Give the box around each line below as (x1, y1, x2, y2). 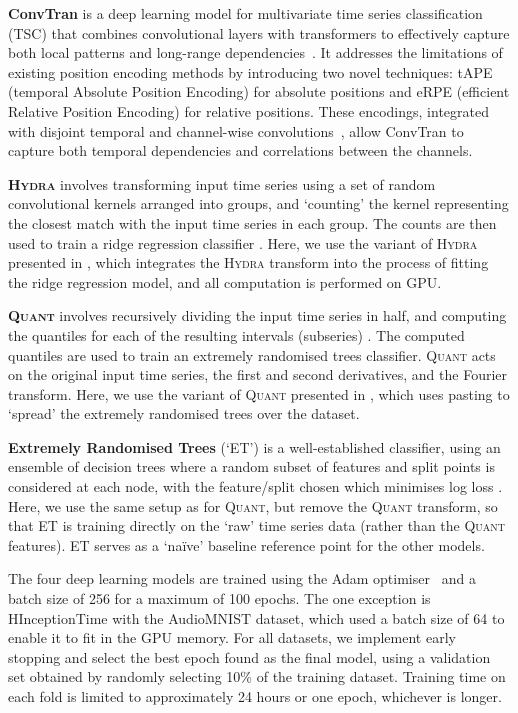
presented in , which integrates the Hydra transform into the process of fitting (8, 252, 489, 273)
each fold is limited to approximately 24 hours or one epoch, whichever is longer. (8, 686, 502, 706)
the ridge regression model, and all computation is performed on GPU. (8, 271, 442, 292)
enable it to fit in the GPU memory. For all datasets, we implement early (8, 627, 456, 648)
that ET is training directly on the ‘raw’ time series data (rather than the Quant (8, 515, 506, 536)
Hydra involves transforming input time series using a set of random (8, 173, 436, 194)
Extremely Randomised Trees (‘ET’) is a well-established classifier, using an (8, 436, 501, 457)
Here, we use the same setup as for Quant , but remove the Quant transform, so (8, 495, 498, 516)
